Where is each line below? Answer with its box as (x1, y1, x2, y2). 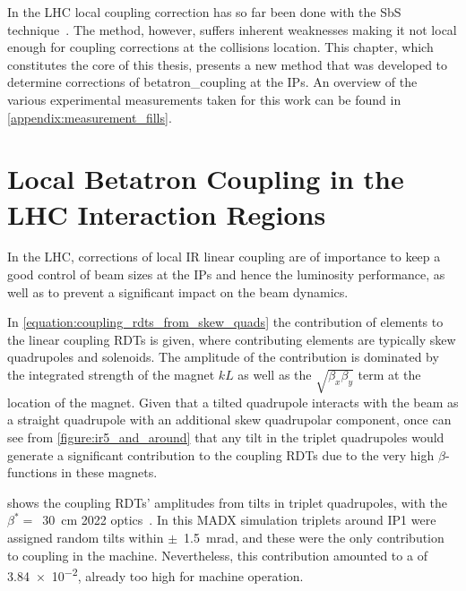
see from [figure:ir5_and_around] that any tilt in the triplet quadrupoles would (7, 427, 444, 446)
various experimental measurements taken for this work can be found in (7, 90, 401, 108)
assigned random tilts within (7, 527, 164, 546)
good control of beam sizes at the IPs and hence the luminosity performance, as (7, 265, 445, 284)
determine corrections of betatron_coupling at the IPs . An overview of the (7, 73, 418, 91)
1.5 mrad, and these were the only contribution (184, 527, 444, 546)
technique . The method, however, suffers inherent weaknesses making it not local (7, 20, 457, 39)
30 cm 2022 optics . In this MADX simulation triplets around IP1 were (42, 510, 436, 529)
